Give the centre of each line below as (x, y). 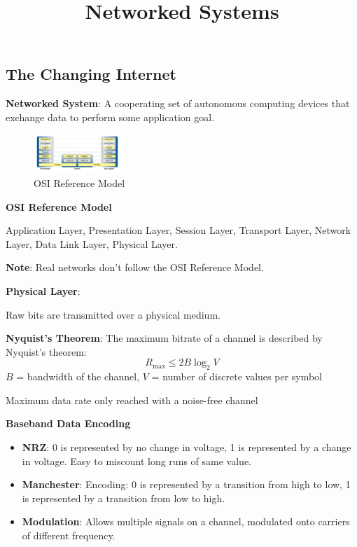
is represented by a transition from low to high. (124, 498)
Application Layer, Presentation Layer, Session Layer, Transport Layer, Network (178, 230)
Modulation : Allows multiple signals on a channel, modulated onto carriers (186, 521)
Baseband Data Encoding (68, 423)
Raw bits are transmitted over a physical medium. (113, 314)
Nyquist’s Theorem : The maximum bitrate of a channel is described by (164, 338)
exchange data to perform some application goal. (110, 117)
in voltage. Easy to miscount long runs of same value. (136, 461)
